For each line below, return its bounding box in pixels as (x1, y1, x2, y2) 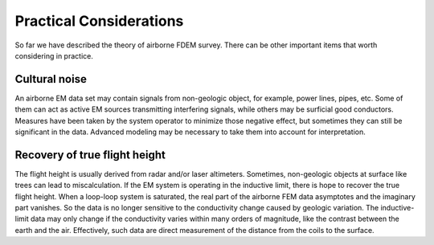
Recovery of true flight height (14, 148, 166, 161)
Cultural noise (14, 72, 88, 86)
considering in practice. (14, 51, 94, 60)
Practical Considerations (14, 12, 184, 30)
